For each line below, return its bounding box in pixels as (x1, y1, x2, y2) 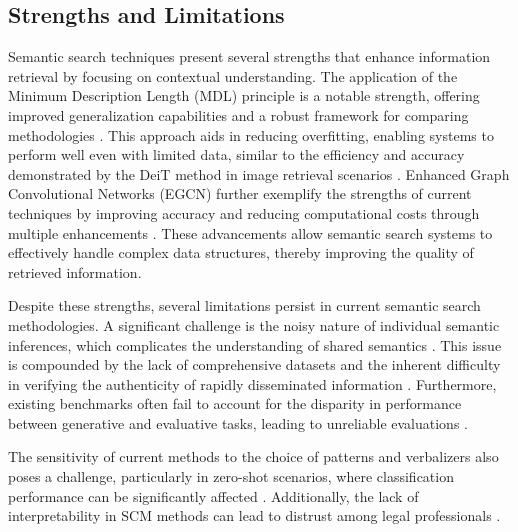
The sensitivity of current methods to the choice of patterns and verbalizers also (8, 446, 499, 467)
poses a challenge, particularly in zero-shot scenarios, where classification (8, 466, 454, 487)
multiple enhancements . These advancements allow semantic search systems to (8, 222, 493, 243)
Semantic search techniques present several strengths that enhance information (8, 46, 491, 67)
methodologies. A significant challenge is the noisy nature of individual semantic (8, 314, 500, 335)
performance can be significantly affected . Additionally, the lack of (8, 485, 419, 506)
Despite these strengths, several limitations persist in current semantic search (8, 295, 481, 316)
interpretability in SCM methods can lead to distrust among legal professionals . (8, 505, 501, 526)
